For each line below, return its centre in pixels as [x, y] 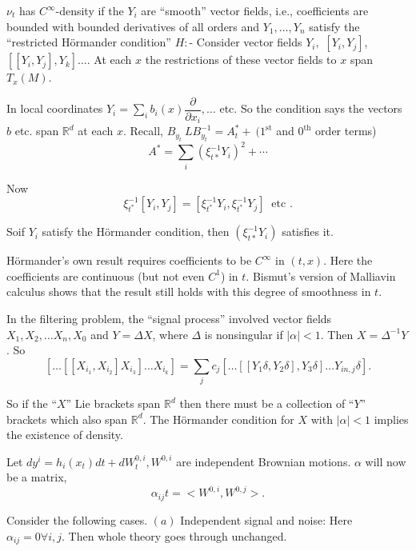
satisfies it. [308, 232]
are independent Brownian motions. [264, 461]
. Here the [348, 260]
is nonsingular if [244, 334]
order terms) [346, 131]
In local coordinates [55, 108]
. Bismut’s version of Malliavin [321, 275]
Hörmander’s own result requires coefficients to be [129, 260]
